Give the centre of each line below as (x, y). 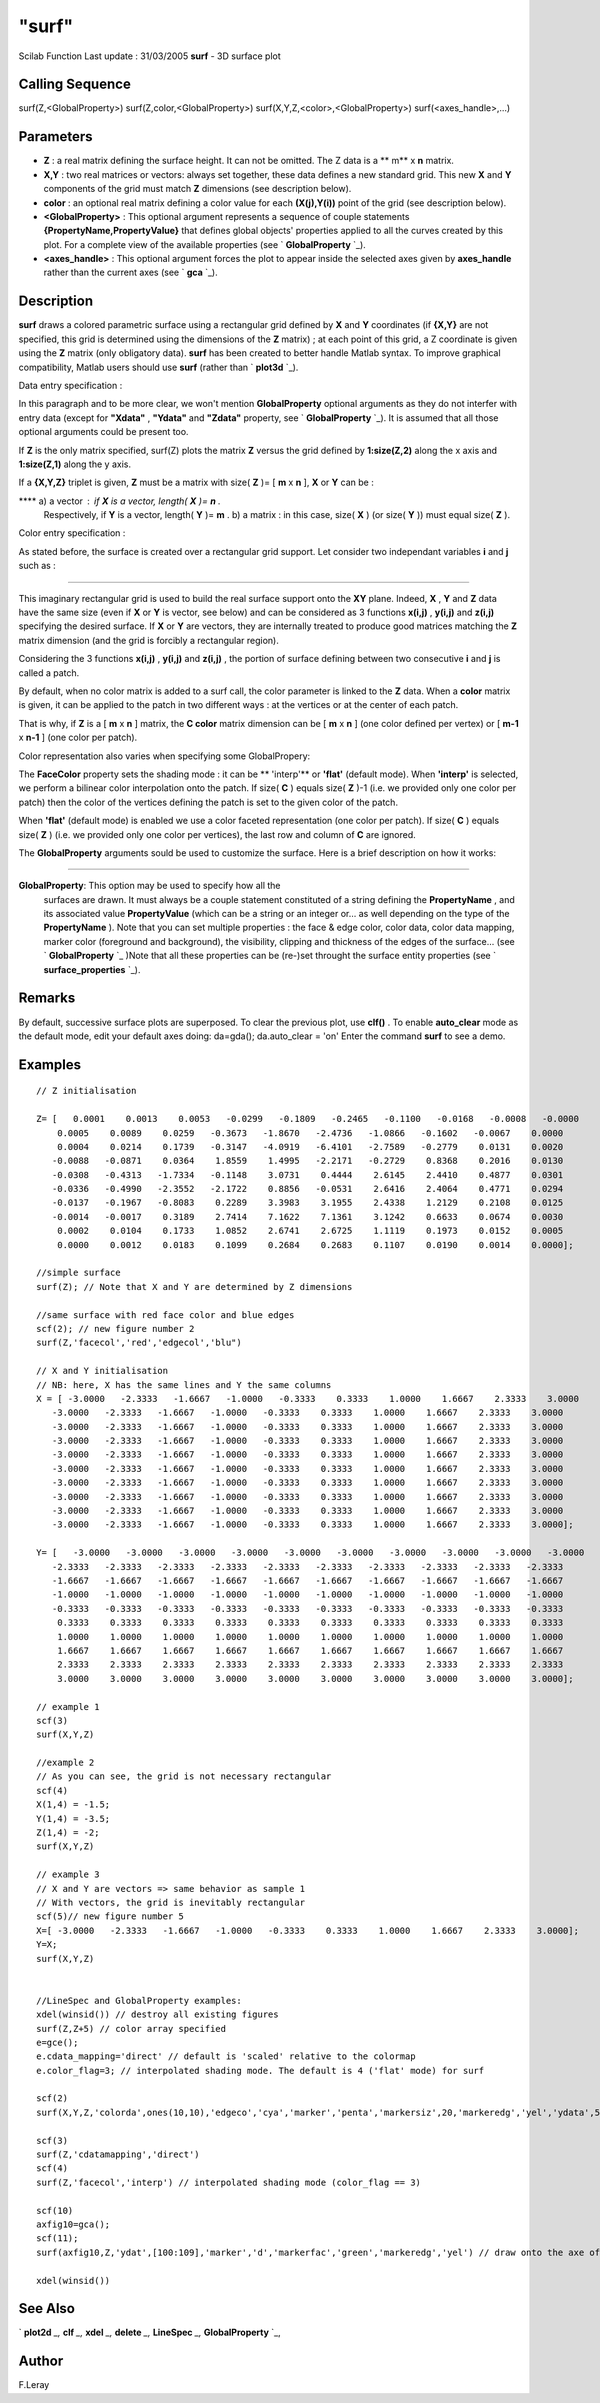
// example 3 (68, 1874)
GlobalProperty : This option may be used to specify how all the (149, 886)
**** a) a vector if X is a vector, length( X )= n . (120, 501)
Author (41, 2361)
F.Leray (34, 2385)
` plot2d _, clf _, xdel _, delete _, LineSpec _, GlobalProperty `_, (150, 2332)
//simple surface (78, 1273)
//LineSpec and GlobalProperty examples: (139, 2000)
